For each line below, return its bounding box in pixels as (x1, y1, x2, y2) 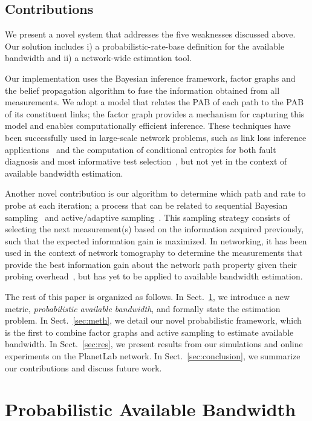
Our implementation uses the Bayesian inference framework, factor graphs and (5, 71, 296, 84)
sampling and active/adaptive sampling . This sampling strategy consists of (5, 211, 290, 223)
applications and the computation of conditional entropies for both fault (5, 143, 276, 155)
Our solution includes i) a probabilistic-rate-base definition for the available (5, 39, 285, 52)
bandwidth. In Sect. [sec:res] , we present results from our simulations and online (5, 338, 303, 350)
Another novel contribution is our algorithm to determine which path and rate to (5, 187, 306, 200)
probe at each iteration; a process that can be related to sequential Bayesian (5, 198, 288, 211)
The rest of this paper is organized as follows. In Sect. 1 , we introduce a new (5, 290, 290, 303)
